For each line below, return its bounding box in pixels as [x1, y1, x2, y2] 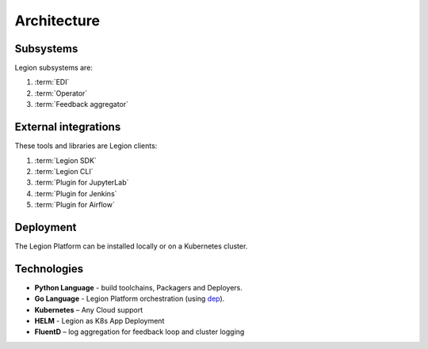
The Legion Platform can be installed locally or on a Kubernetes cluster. [14, 241, 248, 251]
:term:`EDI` [34, 78, 70, 87]
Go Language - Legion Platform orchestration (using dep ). [34, 294, 225, 304]
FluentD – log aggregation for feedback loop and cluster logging [34, 327, 245, 336]
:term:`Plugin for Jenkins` [34, 188, 117, 198]
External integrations [14, 120, 121, 134]
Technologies [14, 262, 84, 275]
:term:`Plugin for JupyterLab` [34, 178, 129, 188]
